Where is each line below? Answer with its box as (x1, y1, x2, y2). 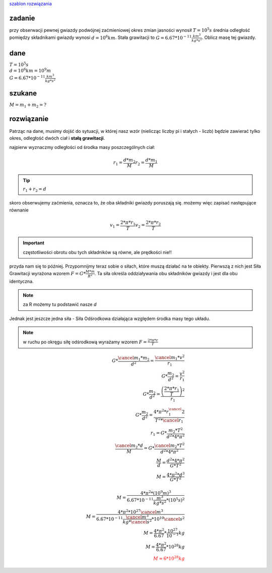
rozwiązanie (9, 115, 49, 123)
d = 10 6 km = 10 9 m (9, 67, 51, 74)
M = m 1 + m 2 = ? (9, 102, 47, 109)
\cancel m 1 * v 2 (154, 354, 185, 361)
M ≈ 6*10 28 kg (153, 555, 185, 561)
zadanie (9, 14, 35, 22)
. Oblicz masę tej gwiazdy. (201, 34, 256, 40)
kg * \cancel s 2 (122, 518, 152, 525)
